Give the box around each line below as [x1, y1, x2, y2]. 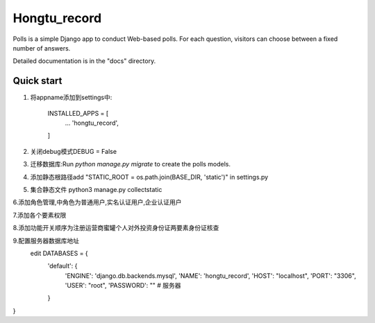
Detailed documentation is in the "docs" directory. [12, 57, 156, 65]
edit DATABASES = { [30, 249, 88, 257]
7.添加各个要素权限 [12, 211, 67, 219]
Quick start [12, 75, 62, 87]
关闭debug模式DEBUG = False [30, 147, 117, 155]
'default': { [47, 262, 78, 270]
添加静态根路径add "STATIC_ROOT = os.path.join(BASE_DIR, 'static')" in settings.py [30, 173, 269, 181]
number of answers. [12, 44, 71, 52]
